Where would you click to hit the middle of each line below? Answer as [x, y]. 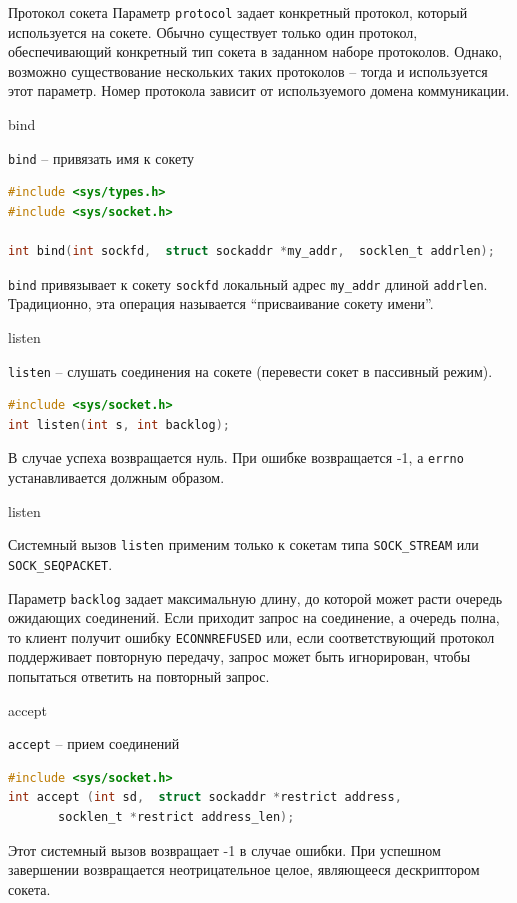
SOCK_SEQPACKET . [60, 563]
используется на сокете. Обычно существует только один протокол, [213, 31]
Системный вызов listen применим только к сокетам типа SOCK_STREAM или [243, 544]
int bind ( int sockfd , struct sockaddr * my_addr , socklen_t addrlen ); [251, 251]
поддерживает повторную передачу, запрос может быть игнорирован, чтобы [239, 656]
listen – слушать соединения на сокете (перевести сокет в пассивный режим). [250, 370]
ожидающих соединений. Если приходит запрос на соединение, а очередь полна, [254, 617]
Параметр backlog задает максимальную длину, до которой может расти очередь [255, 597]
